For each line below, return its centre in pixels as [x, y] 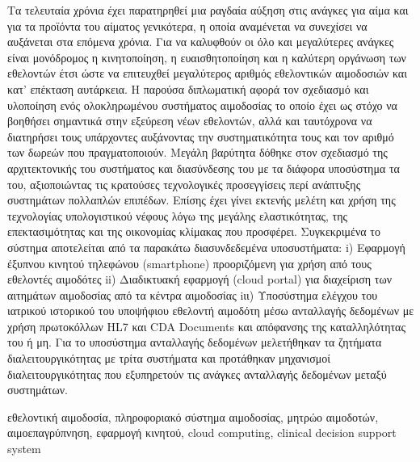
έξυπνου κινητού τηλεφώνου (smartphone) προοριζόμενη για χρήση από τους [189, 263]
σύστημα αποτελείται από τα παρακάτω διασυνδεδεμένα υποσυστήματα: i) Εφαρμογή [206, 247]
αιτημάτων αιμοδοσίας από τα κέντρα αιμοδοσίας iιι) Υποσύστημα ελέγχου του [193, 294]
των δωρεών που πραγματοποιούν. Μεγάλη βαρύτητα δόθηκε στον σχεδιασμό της [197, 152]
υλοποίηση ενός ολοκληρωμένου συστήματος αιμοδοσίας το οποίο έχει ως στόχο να [202, 105]
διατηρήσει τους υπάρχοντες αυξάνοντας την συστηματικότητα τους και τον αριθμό [201, 136]
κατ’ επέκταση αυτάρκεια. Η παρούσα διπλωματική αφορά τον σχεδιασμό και [188, 88]
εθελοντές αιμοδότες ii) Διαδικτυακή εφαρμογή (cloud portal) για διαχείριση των [200, 279]
